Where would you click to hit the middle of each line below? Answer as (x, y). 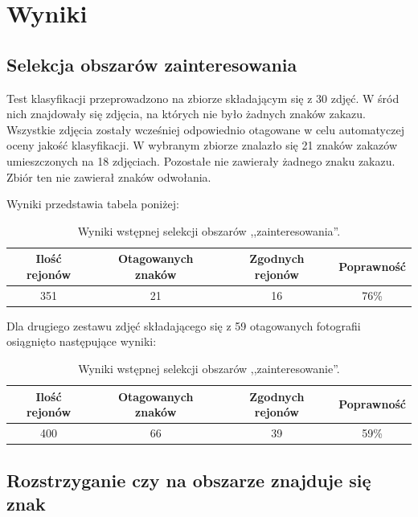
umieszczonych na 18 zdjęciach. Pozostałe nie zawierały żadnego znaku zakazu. (201, 160)
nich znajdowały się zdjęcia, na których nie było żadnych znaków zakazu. (186, 114)
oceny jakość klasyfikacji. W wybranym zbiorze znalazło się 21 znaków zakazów (202, 145)
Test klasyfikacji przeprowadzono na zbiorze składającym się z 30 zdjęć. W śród (203, 98)
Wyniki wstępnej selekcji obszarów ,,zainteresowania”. (209, 230)
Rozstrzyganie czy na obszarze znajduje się (189, 480)
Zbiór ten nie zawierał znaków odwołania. (109, 176)
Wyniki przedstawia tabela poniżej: (93, 204)
